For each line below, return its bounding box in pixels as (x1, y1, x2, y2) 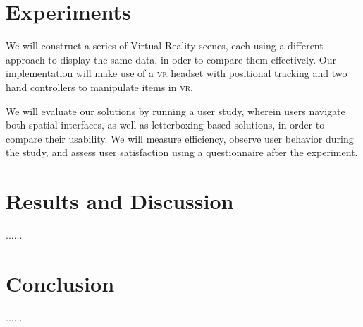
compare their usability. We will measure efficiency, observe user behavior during (6, 131, 354, 145)
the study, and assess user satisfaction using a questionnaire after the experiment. (6, 145, 358, 160)
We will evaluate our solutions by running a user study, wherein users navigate (6, 103, 345, 118)
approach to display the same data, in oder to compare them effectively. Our (6, 52, 336, 66)
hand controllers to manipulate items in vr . (6, 79, 193, 94)
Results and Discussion (6, 186, 234, 215)
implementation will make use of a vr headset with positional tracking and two (6, 66, 347, 81)
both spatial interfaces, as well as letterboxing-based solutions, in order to (6, 117, 325, 132)
